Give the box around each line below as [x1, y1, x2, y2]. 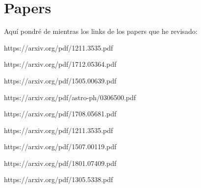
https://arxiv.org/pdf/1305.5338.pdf [4, 174, 113, 185]
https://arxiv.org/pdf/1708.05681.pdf [4, 108, 117, 119]
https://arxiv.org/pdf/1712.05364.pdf [4, 59, 117, 69]
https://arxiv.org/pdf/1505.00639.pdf [4, 75, 117, 85]
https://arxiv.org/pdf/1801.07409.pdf [4, 158, 117, 168]
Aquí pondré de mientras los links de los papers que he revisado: [4, 26, 198, 36]
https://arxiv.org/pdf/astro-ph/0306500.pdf [4, 92, 136, 102]
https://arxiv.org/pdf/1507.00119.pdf [4, 141, 117, 152]
